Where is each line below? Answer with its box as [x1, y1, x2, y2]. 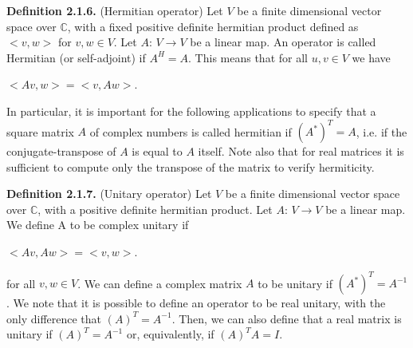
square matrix [6, 123, 74, 140]
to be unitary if [258, 275, 332, 291]
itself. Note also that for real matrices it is [198, 143, 404, 160]
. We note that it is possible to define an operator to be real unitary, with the [6, 295, 386, 311]
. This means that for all [188, 49, 308, 65]
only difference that [6, 310, 102, 326]
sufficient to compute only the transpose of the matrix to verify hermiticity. [6, 158, 375, 175]
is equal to [132, 143, 183, 160]
